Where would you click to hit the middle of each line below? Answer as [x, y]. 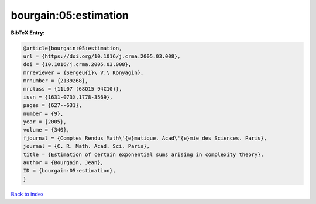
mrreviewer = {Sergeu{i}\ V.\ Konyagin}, [83, 72]
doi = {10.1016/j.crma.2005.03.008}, [77, 65]
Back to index [27, 194]
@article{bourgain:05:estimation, [73, 48]
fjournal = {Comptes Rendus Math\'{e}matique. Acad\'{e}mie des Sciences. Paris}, [145, 138]
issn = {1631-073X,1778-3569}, [68, 97]
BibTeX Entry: [28, 33]
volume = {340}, [47, 130]
